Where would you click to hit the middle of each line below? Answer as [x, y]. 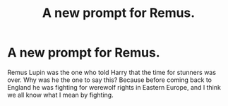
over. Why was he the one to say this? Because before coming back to [110, 80]
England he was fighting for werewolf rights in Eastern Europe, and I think [114, 87]
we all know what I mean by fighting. [61, 95]
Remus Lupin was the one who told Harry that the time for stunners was [112, 72]
